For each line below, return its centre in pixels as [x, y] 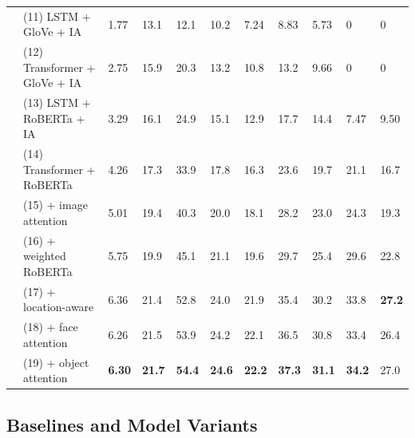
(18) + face [51, 327]
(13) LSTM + [57, 103]
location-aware [59, 307]
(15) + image [55, 205]
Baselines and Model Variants [132, 424]
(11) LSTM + [57, 16]
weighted [45, 256]
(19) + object [56, 362]
